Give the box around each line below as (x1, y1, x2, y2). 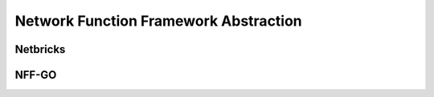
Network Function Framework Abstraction (14, 12, 303, 30)
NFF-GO (14, 68, 57, 82)
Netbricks (14, 42, 66, 56)
